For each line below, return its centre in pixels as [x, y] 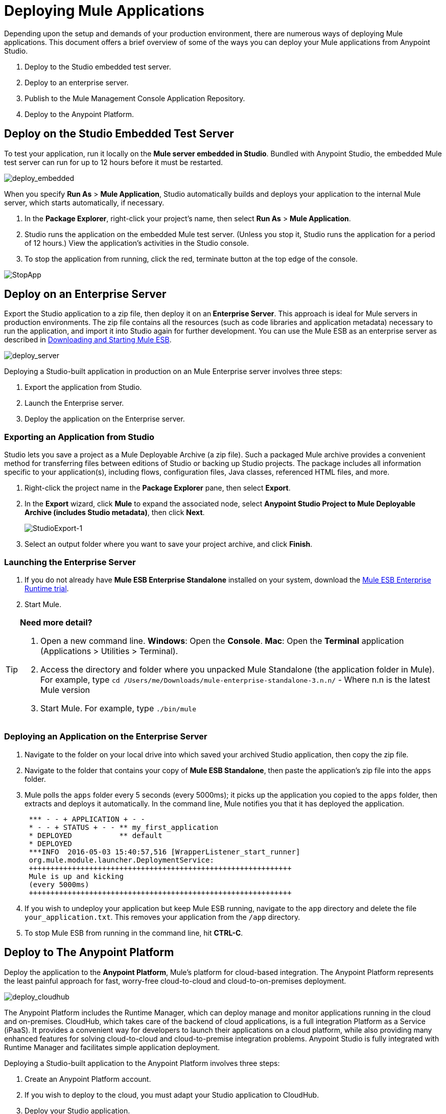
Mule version [65, 690]
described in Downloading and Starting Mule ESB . [88, 340]
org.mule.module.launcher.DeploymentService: [121, 860]
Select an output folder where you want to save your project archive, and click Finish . [169, 544]
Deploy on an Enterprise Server [85, 294]
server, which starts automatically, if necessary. [84, 202]
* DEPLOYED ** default [96, 835]
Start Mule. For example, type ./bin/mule [118, 708]
